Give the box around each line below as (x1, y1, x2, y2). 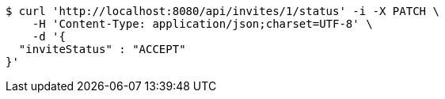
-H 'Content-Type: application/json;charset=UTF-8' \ (32, 17, 373, 30)
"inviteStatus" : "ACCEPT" (18, 43, 186, 55)
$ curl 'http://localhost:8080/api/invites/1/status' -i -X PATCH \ (6, 5, 439, 17)
